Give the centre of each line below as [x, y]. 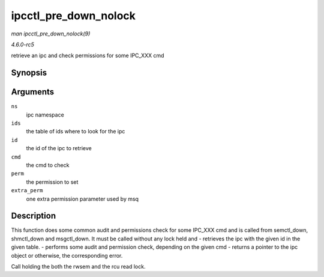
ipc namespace [45, 115]
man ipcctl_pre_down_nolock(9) [51, 34]
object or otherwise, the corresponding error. [67, 255]
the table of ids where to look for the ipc [76, 132]
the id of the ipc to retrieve [59, 148]
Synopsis [29, 73]
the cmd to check [48, 165]
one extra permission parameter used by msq [82, 199]
